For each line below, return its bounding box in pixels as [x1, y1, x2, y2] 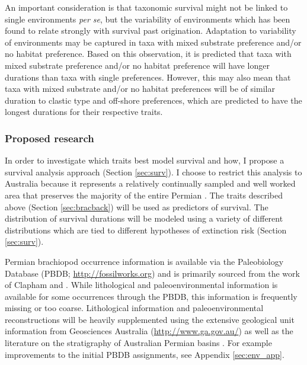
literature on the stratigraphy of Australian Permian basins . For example [5, 337, 272, 349]
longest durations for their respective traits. [5, 105, 163, 118]
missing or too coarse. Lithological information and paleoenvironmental [5, 302, 264, 314]
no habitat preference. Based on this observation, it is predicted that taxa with [5, 47, 292, 60]
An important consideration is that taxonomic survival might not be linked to [5, 1, 288, 13]
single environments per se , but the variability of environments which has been [5, 12, 290, 25]
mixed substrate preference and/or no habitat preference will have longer [5, 59, 270, 71]
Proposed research [5, 130, 94, 145]
